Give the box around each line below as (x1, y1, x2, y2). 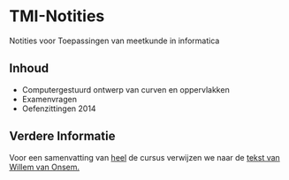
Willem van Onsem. (9, 161, 80, 172)
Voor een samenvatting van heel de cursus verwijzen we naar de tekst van (9, 152, 280, 162)
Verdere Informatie (9, 129, 116, 144)
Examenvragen (21, 94, 78, 104)
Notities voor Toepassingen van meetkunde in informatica (9, 35, 220, 46)
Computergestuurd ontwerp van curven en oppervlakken (21, 84, 230, 94)
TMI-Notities (9, 6, 105, 26)
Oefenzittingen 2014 (21, 103, 96, 114)
